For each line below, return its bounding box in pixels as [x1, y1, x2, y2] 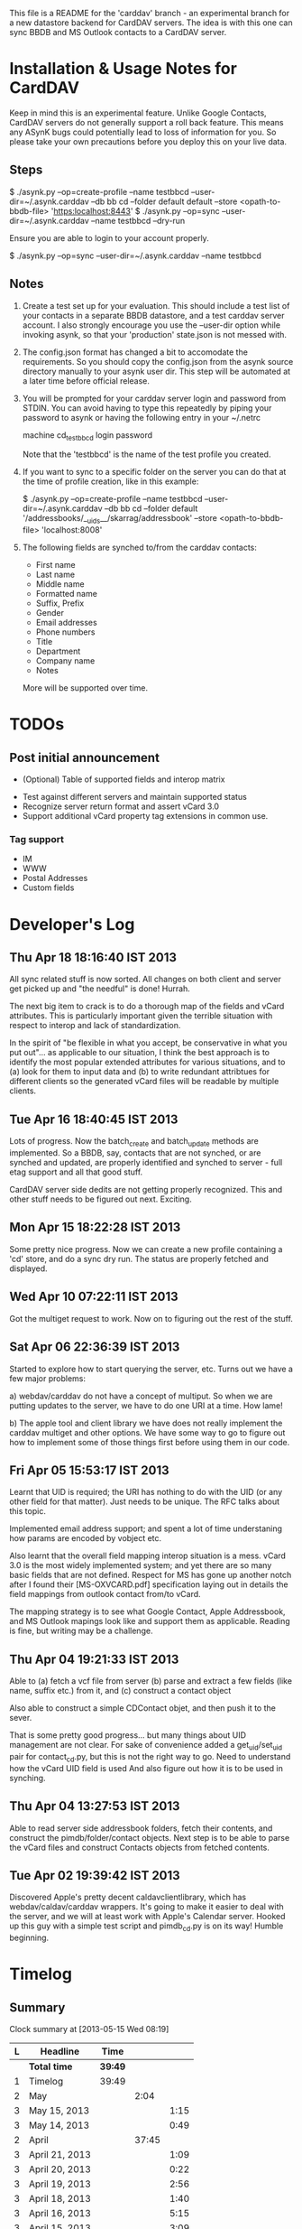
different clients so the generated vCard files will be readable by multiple [9, 1076, 279, 1087]
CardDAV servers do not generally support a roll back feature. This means [9, 116, 284, 127]
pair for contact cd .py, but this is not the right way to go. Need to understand [9, 1751, 291, 1764]
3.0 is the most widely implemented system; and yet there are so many [9, 1560, 272, 1571]
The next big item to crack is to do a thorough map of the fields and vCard [9, 1001, 285, 1012]
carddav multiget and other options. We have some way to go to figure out [9, 1426, 286, 1438]
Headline [40, 2045, 79, 2057]
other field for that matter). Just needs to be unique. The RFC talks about [9, 1496, 280, 1507]
